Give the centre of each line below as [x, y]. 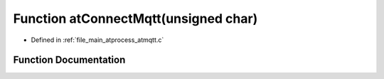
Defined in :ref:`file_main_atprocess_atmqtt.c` [97, 40]
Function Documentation [69, 60]
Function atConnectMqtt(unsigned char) [135, 19]
